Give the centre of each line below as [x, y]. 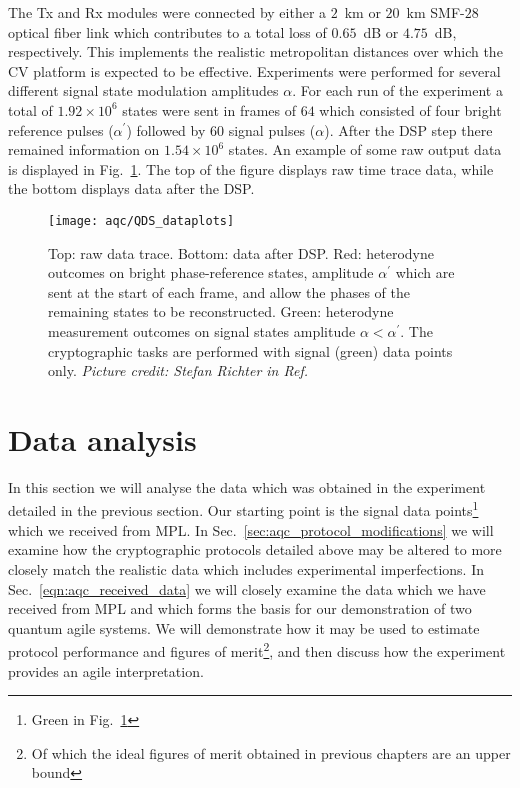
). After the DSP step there [408, 129]
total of [30, 109]
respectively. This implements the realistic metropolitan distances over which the [255, 51]
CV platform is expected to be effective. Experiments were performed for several [254, 70]
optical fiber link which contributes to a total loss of [167, 31]
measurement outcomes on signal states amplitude [202, 330]
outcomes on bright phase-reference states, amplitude [211, 272]
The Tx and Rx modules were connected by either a [167, 12]
